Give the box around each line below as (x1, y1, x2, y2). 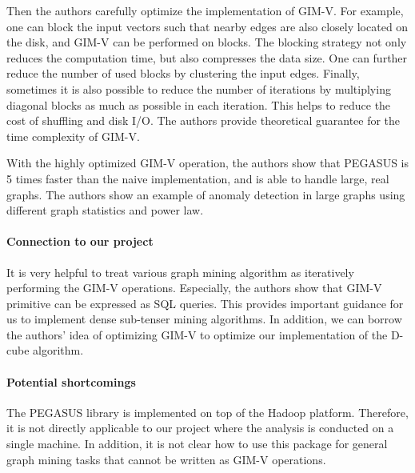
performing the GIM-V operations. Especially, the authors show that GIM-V (6, 279, 382, 296)
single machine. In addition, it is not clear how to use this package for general (6, 435, 388, 452)
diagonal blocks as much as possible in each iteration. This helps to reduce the (6, 96, 391, 113)
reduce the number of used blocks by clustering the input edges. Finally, (6, 65, 360, 82)
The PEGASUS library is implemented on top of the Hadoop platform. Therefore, (6, 403, 409, 420)
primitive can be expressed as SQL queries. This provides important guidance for (6, 295, 404, 311)
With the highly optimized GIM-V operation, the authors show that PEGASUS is (6, 154, 409, 171)
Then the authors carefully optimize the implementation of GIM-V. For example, (6, 2, 404, 18)
